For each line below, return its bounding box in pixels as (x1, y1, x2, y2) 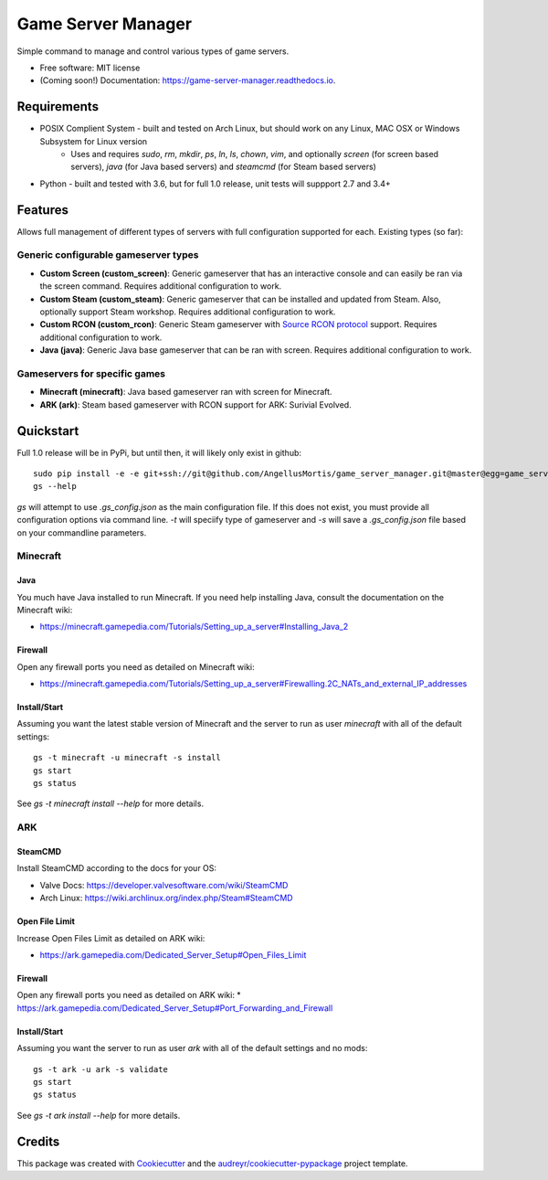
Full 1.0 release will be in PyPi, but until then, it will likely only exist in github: (16, 447, 301, 458)
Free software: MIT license (39, 62, 141, 73)
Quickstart (16, 423, 79, 439)
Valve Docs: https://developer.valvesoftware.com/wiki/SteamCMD (39, 879, 289, 890)
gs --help (33, 481, 77, 492)
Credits (16, 1133, 60, 1149)
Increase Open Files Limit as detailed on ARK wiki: (16, 932, 205, 943)
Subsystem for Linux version (39, 135, 148, 146)
